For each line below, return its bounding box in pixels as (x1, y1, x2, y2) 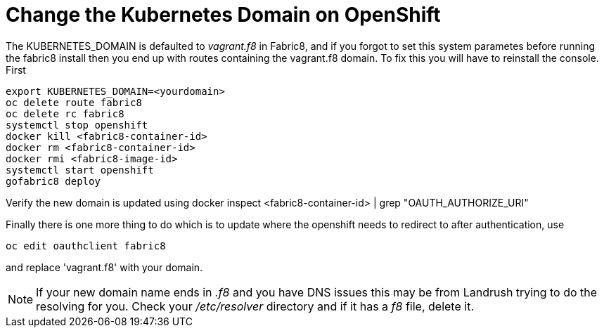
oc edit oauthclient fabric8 (6, 240, 166, 252)
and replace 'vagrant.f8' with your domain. (6, 261, 203, 273)
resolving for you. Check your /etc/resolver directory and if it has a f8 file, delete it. (36, 299, 474, 313)
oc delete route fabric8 (6, 96, 142, 108)
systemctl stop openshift (6, 119, 148, 131)
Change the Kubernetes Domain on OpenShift (6, 3, 441, 27)
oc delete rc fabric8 (6, 107, 124, 119)
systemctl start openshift (6, 164, 154, 176)
